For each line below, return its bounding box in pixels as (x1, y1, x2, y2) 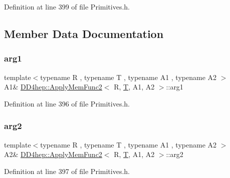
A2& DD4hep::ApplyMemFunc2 (4, 149, 102, 159)
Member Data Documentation (4, 25, 164, 41)
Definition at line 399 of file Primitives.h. (4, 1, 130, 11)
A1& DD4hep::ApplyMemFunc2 (4, 81, 102, 92)
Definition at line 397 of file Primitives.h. (4, 165, 130, 176)
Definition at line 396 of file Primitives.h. (4, 98, 130, 108)
